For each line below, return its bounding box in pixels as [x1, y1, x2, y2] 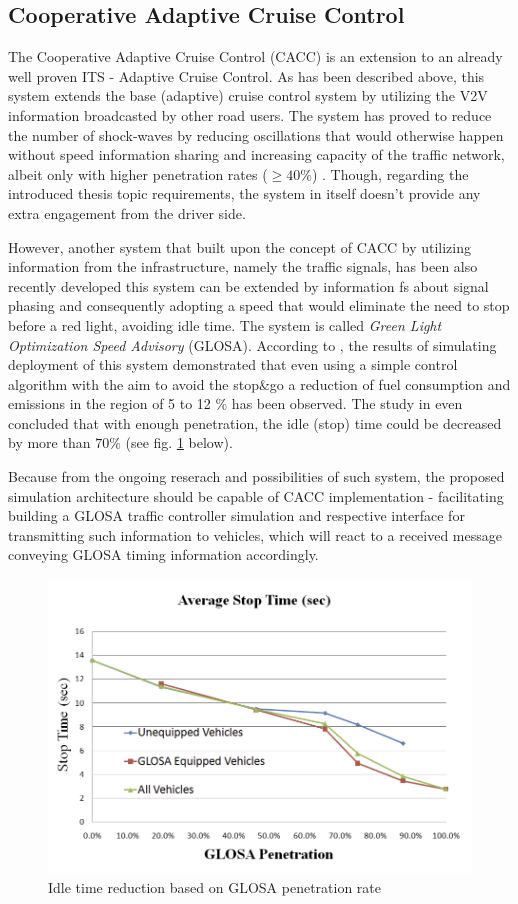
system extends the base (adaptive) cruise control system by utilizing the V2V [8, 85, 488, 106]
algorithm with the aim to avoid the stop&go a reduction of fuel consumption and [8, 373, 511, 394]
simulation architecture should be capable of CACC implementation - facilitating [8, 485, 504, 506]
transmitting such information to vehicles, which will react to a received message [8, 524, 502, 545]
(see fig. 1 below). [125, 432, 233, 453]
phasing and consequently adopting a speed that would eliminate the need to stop [8, 295, 510, 316]
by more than [8, 432, 91, 453]
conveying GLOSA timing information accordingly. [8, 544, 319, 565]
